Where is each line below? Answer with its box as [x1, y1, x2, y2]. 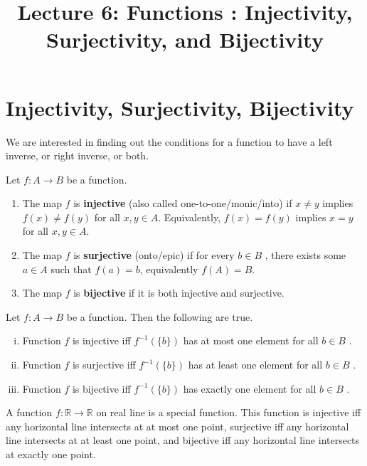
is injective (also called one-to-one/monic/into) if [73, 196, 292, 211]
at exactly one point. [6, 447, 96, 461]
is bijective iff [72, 381, 131, 396]
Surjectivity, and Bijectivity [46, 25, 324, 54]
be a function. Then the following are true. [66, 309, 253, 324]
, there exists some [265, 248, 346, 263]
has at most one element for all [183, 333, 319, 348]
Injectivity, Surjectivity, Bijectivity [6, 92, 354, 122]
